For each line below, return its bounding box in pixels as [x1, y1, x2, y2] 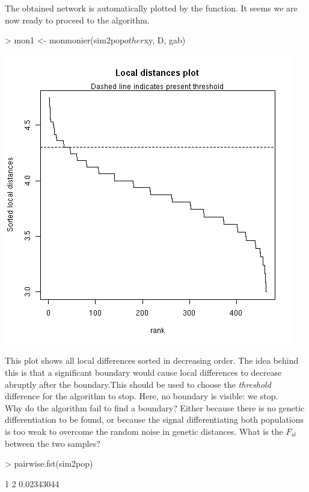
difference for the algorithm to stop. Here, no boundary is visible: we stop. [5, 390, 278, 402]
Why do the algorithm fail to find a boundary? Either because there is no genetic [5, 401, 305, 414]
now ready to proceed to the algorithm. [5, 13, 150, 26]
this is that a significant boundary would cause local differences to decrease [5, 366, 282, 378]
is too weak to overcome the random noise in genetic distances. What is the [5, 425, 283, 437]
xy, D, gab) [144, 34, 186, 46]
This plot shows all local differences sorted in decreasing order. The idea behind [5, 354, 299, 367]
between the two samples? [5, 437, 100, 449]
